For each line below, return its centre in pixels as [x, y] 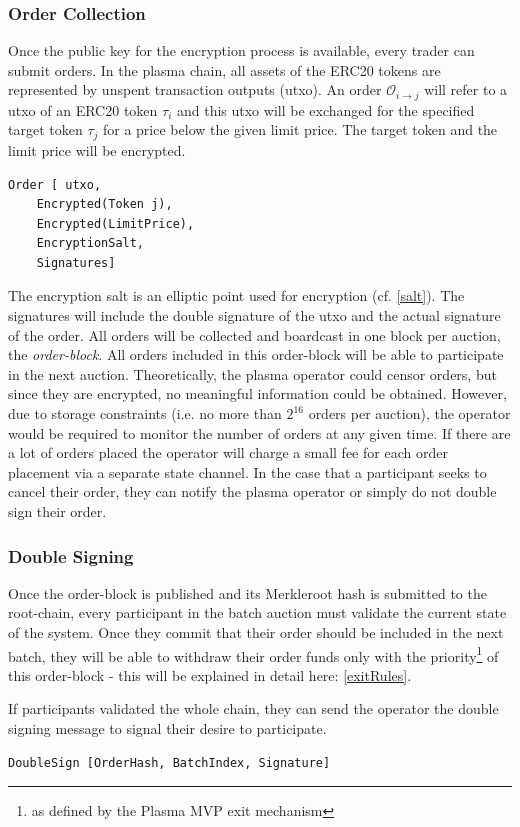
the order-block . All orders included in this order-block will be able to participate [256, 354]
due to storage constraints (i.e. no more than [145, 413]
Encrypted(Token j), [104, 204]
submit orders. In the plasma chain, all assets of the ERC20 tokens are [224, 69]
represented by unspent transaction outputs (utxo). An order [195, 89]
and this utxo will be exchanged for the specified [325, 109]
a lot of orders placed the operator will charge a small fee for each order [228, 452]
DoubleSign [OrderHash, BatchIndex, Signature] [169, 762]
